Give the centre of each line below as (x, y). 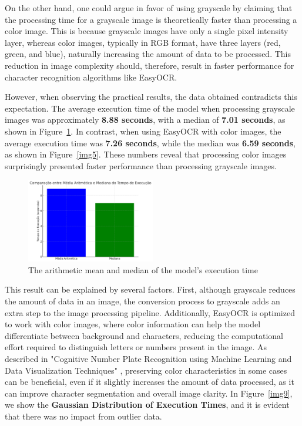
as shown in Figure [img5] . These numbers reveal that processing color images (146, 154)
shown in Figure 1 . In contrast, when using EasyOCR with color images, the (143, 131)
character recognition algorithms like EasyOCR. (91, 77)
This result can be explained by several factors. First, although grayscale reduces (150, 289)
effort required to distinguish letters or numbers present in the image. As (136, 347)
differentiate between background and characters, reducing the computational (144, 335)
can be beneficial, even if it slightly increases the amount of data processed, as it (150, 382)
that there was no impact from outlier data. (83, 416)
